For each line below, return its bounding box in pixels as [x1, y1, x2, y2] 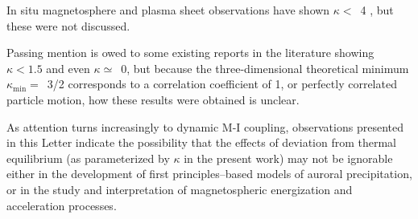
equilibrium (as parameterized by [6, 149, 170, 166]
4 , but [360, 2, 394, 18]
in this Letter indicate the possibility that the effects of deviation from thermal [6, 134, 397, 151]
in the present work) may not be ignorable [184, 149, 393, 166]
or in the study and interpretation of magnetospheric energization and [6, 180, 353, 197]
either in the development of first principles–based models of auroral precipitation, [6, 165, 412, 182]
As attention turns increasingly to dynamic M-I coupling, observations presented [6, 118, 404, 135]
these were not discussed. [6, 17, 130, 34]
